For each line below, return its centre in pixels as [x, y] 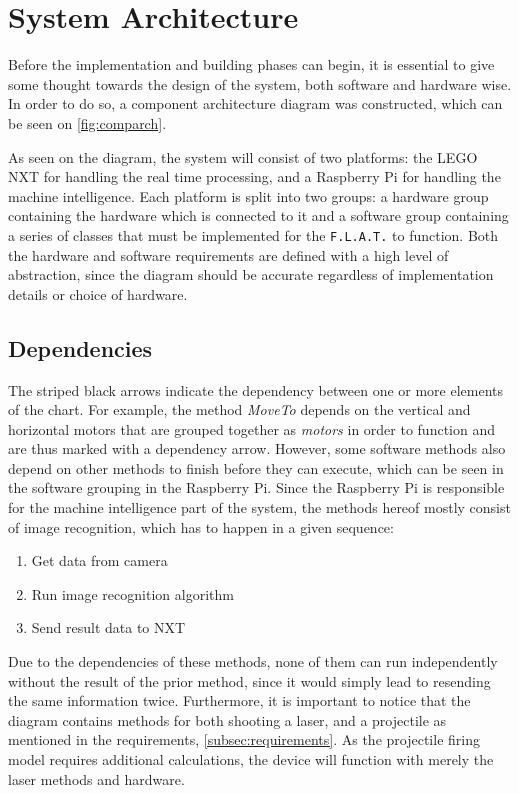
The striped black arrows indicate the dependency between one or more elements [256, 389]
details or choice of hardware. [98, 293]
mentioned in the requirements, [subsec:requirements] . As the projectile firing [244, 739]
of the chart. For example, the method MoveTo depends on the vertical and [239, 409]
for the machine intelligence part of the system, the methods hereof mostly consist [259, 507]
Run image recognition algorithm [132, 593]
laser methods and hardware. [96, 778]
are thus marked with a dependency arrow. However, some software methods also [257, 448]
